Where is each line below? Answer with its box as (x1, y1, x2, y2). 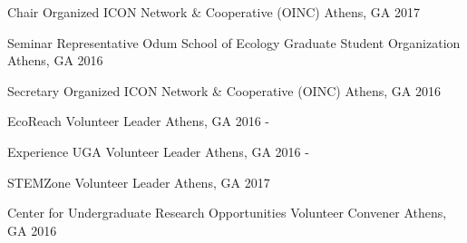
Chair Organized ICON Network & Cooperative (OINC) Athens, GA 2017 (7, 3, 420, 21)
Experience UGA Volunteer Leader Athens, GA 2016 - (7, 141, 309, 160)
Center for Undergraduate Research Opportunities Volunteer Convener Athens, (7, 203, 447, 222)
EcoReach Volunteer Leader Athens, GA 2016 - (7, 112, 270, 131)
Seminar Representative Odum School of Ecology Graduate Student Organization (7, 33, 461, 52)
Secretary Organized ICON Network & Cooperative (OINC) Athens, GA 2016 (7, 81, 441, 100)
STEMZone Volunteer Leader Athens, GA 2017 (7, 172, 270, 191)
